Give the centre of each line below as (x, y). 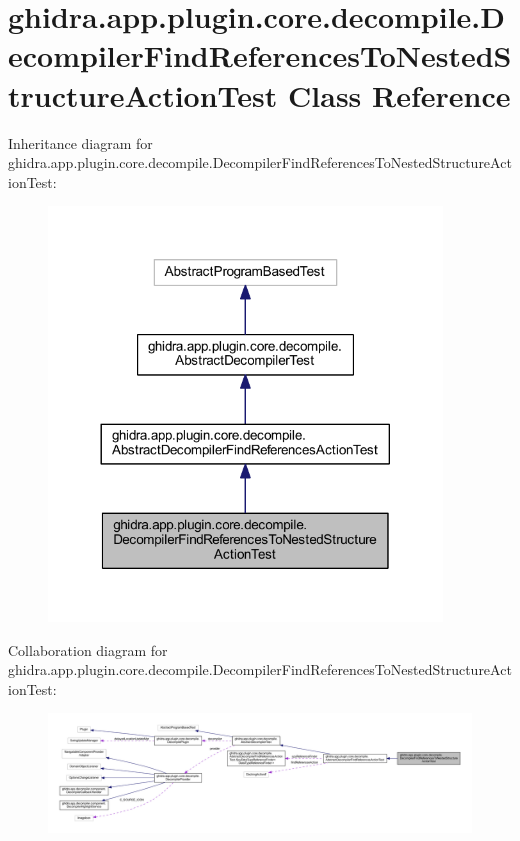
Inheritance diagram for (80, 142)
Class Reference (399, 94)
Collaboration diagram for (88, 649)
